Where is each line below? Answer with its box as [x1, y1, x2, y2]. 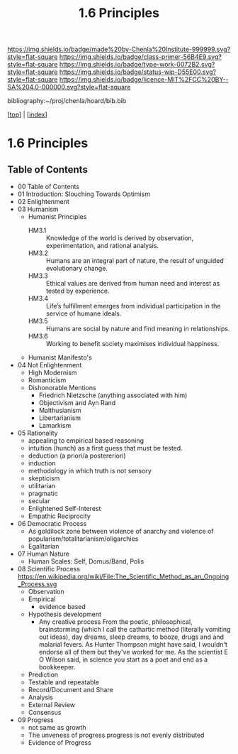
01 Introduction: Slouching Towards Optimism [17, 190, 151, 198]
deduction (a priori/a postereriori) [28, 451, 126, 460]
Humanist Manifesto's [28, 353, 92, 362]
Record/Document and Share [28, 686, 113, 694]
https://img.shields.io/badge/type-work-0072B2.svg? [59, 60, 215, 69]
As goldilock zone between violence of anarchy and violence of [28, 527, 214, 536]
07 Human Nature [17, 549, 69, 559]
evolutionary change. [45, 264, 108, 273]
